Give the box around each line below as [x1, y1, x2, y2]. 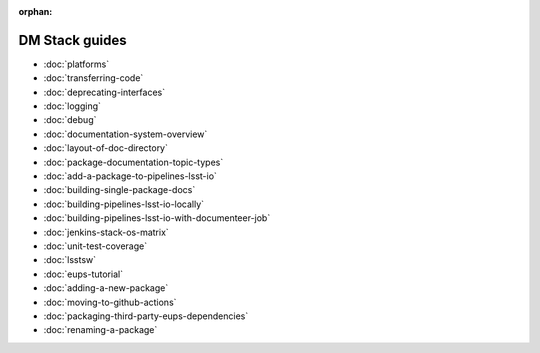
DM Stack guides [18, 31, 127, 49]
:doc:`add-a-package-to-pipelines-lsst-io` [43, 170, 217, 182]
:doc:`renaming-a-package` [43, 324, 158, 336]
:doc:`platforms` [43, 58, 110, 70]
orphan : [18, 6, 53, 17]
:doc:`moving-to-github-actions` [43, 296, 177, 308]
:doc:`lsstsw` [43, 254, 97, 266]
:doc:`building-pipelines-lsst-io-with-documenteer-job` [43, 212, 271, 224]
